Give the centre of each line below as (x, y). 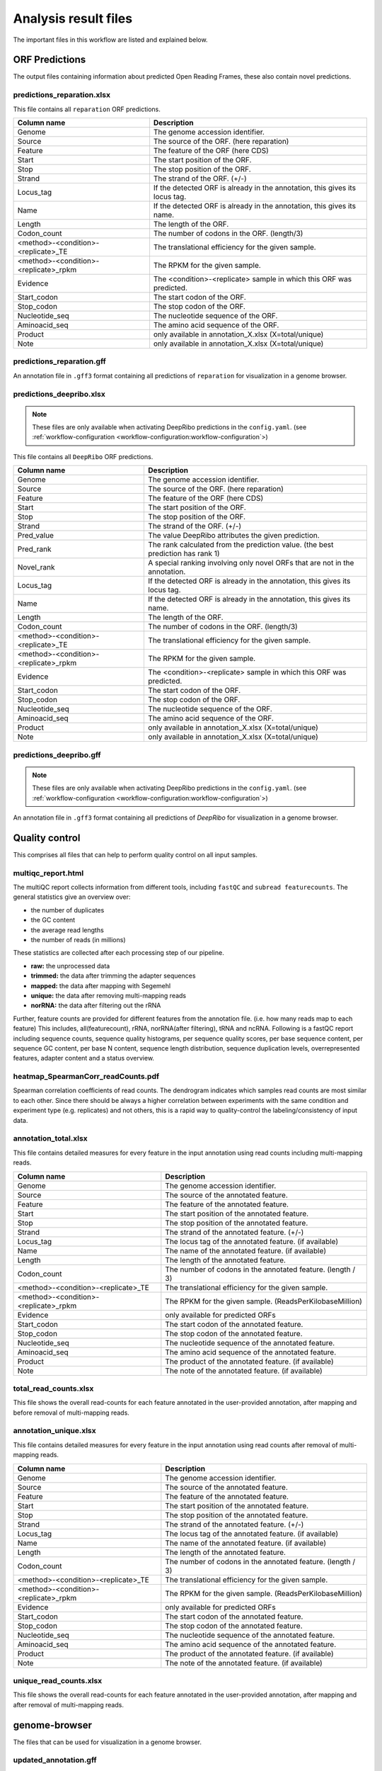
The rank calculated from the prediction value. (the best (241, 545)
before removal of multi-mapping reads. (71, 1413)
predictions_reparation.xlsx (62, 95)
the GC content (53, 920)
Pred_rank (34, 549)
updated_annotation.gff (55, 1760)
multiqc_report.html (48, 873)
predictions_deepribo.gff (57, 754)
